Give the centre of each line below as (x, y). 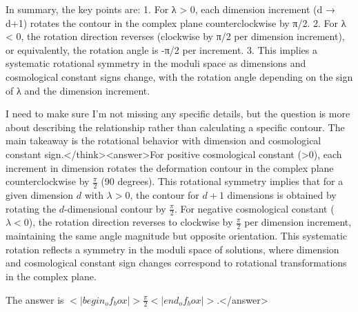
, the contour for (165, 194)
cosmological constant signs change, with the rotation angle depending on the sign (179, 76)
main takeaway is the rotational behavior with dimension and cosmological (163, 140)
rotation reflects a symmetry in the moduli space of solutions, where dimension (172, 249)
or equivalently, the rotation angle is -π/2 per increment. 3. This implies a (161, 49)
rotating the (31, 208)
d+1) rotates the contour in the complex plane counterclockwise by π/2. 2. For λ (176, 22)
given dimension (40, 194)
